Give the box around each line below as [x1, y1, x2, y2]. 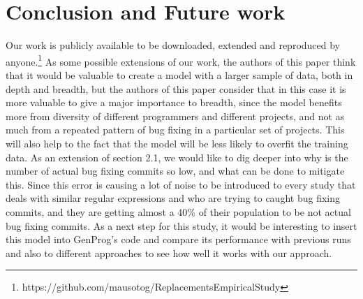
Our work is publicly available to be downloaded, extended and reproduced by [6, 38, 341, 52]
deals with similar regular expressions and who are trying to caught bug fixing [6, 191, 340, 205]
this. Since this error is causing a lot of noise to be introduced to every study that [6, 177, 356, 191]
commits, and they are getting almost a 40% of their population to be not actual [6, 204, 351, 219]
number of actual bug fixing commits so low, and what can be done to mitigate [6, 163, 345, 178]
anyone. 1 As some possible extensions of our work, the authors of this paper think [6, 52, 356, 68]
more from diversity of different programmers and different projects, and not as [6, 108, 345, 123]
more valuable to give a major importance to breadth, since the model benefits [6, 95, 342, 110]
